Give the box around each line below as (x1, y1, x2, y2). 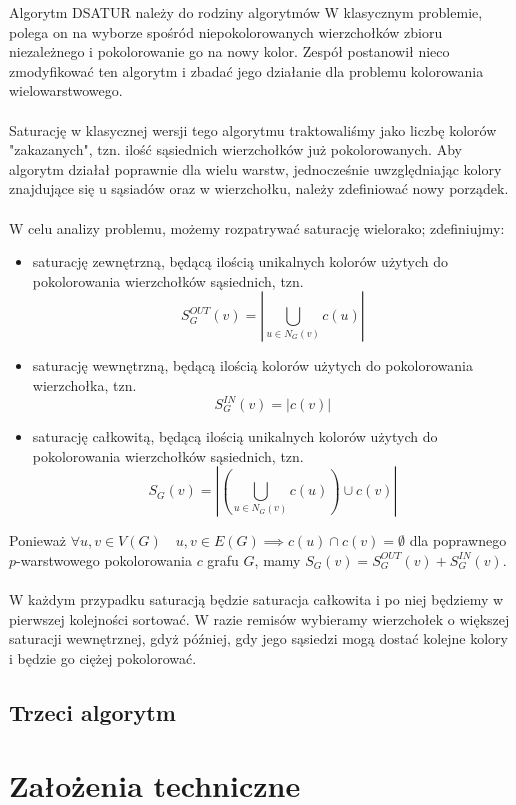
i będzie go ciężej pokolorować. (9, 647, 197, 668)
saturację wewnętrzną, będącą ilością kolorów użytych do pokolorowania (32, 355, 473, 376)
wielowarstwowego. (9, 80, 123, 101)
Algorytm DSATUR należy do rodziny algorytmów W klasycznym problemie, (9, 2, 483, 22)
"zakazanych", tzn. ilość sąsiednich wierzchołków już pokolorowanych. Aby (9, 139, 462, 160)
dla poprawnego (409, 530, 507, 551)
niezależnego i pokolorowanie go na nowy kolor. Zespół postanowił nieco (9, 41, 450, 62)
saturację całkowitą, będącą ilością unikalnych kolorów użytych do (32, 426, 438, 446)
